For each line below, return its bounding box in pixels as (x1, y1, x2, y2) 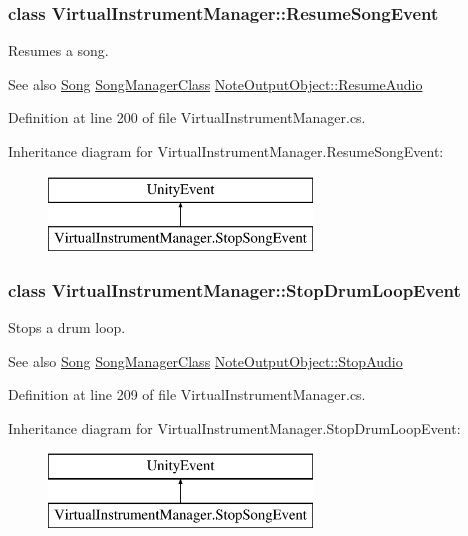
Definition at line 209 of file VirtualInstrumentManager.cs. (8, 384, 366, 405)
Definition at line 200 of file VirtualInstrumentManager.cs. (8, 107, 366, 128)
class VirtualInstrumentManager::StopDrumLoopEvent (8, 277, 461, 302)
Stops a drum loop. (8, 316, 126, 337)
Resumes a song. (8, 40, 109, 61)
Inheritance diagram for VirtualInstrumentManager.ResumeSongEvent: (8, 141, 444, 161)
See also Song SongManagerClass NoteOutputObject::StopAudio (8, 350, 403, 371)
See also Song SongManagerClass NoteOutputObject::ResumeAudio (8, 73, 423, 94)
